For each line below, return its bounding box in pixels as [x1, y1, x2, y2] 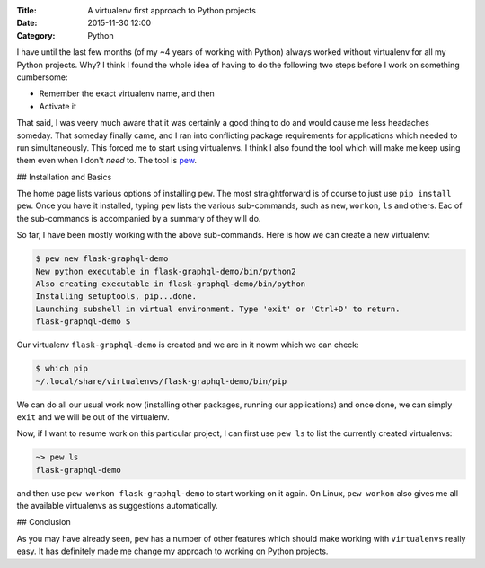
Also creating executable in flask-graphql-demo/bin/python [35, 279, 306, 289]
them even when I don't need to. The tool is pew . [16, 155, 198, 166]
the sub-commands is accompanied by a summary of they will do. [16, 213, 261, 223]
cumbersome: [16, 72, 68, 83]
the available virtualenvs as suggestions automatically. [16, 501, 219, 511]
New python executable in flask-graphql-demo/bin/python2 [35, 266, 296, 276]
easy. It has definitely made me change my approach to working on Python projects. [16, 546, 329, 556]
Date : [16, 18, 38, 29]
